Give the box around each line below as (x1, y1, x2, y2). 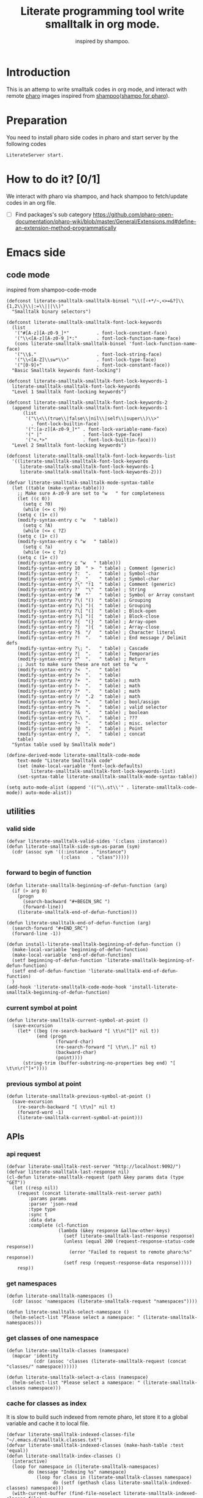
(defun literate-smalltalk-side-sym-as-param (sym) (6, 844, 140, 850)
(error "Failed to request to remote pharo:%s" (69, 1249, 192, 1255)
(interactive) (12, 1458, 48, 1464)
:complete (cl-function (28, 1222, 88, 1229)
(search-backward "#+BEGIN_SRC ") (22, 898, 111, 905)
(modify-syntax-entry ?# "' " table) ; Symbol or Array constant (17, 591, 195, 598)
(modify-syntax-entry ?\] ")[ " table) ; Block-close (17, 613, 160, 619)
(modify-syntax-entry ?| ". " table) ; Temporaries (17, 651, 160, 657)
